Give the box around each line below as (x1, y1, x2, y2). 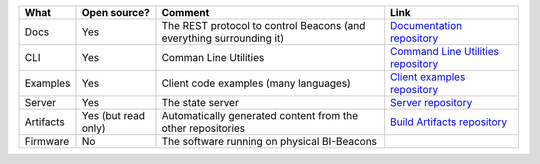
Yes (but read (81, 109, 145, 122)
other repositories (161, 121, 246, 135)
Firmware (24, 135, 70, 148)
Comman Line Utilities (161, 51, 265, 64)
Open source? (81, 6, 150, 19)
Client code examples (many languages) (161, 76, 352, 90)
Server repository (390, 96, 473, 109)
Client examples (390, 70, 466, 84)
